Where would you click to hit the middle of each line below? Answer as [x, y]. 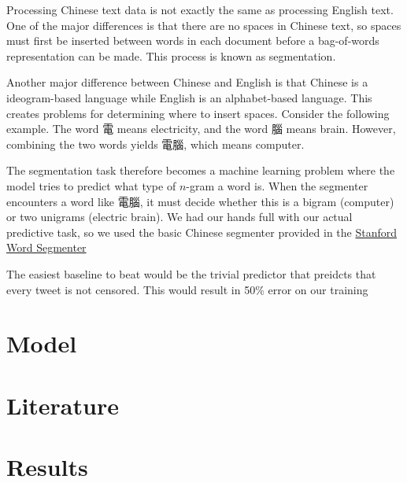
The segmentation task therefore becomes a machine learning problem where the [201, 170]
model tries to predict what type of [91, 185]
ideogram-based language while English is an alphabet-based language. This [189, 97]
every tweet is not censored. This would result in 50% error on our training [187, 289]
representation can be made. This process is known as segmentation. [171, 55]
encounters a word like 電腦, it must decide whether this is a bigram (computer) [200, 201]
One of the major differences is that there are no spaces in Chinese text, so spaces [204, 25]
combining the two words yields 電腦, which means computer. [155, 144]
